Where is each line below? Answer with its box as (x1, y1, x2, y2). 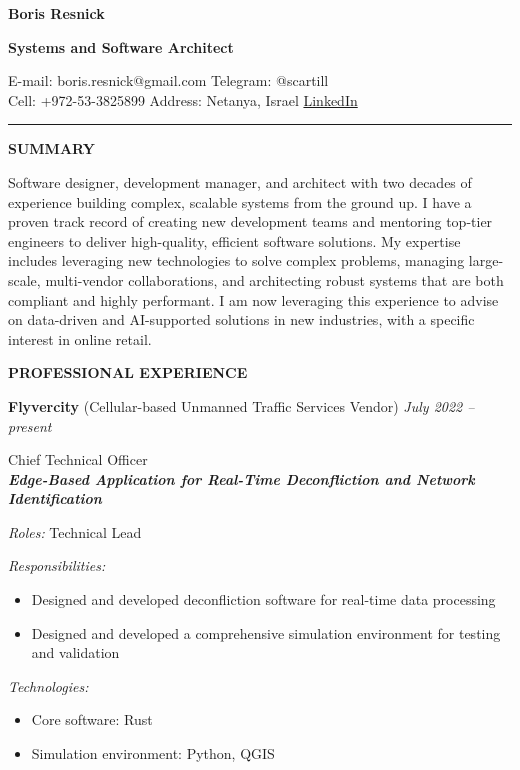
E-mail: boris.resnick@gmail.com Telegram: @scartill (8, 70, 329, 91)
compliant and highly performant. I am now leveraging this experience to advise (8, 289, 499, 310)
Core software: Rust (31, 709, 153, 730)
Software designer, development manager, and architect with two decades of (8, 171, 472, 192)
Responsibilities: (8, 555, 106, 576)
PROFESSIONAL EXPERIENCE (8, 362, 248, 383)
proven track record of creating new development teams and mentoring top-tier (8, 211, 493, 232)
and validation (31, 642, 120, 663)
